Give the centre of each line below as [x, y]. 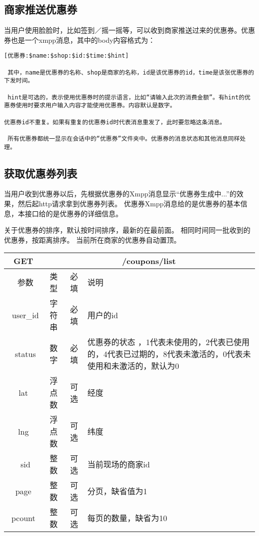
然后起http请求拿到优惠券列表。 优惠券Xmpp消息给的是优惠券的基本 [129, 204]
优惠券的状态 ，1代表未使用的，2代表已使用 [168, 342]
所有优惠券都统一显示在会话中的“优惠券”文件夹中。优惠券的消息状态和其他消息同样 [124, 138]
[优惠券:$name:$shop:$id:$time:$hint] [66, 56]
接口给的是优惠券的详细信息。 [73, 213]
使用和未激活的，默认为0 [133, 366]
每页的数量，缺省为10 [127, 518]
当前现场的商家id [119, 464]
